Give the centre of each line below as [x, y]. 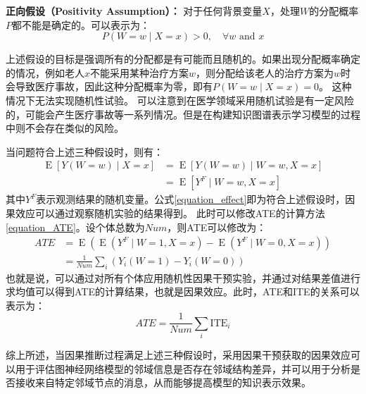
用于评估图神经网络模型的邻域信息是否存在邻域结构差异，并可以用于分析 [183, 368]
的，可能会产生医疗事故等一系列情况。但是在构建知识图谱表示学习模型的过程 [183, 114]
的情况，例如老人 [45, 72]
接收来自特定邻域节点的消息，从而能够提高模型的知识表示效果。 [163, 382]
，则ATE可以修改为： [217, 227]
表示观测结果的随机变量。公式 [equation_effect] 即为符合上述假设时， [191, 199]
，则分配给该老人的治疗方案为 [265, 72]
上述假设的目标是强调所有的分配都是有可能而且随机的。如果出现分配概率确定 [183, 59]
